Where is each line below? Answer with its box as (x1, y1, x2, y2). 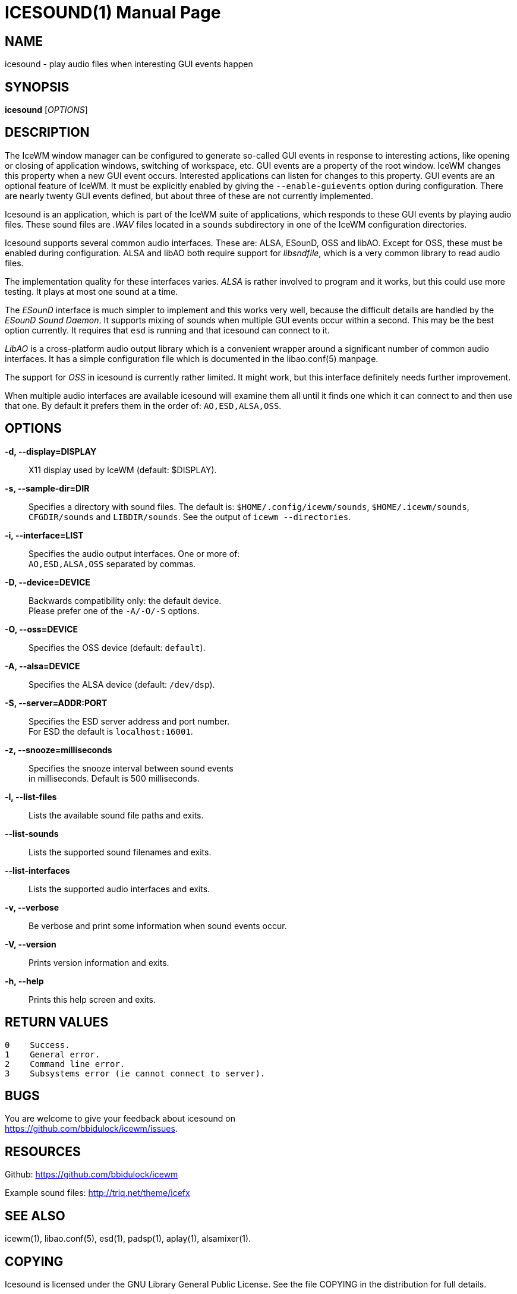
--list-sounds (5, 828, 59, 839)
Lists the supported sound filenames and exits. (29, 846, 212, 857)
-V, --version (5, 939, 56, 949)
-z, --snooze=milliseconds (5, 744, 112, 755)
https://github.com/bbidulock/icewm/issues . (5, 1123, 178, 1134)
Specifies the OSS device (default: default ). (29, 642, 206, 653)
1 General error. (5, 1049, 100, 1059)
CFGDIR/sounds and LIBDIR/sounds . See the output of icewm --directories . (29, 511, 351, 522)
